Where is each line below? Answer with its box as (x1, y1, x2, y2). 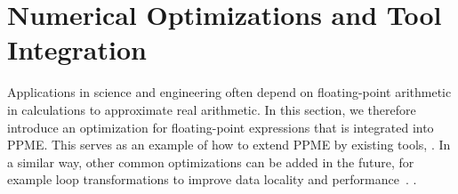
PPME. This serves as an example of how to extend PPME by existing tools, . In (7, 135, 451, 154)
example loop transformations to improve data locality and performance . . (7, 170, 417, 189)
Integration (7, 31, 147, 68)
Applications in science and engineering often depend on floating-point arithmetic (7, 83, 452, 101)
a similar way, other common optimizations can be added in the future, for (7, 152, 414, 171)
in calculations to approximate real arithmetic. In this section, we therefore (7, 100, 416, 118)
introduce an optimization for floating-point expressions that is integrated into (7, 117, 434, 136)
